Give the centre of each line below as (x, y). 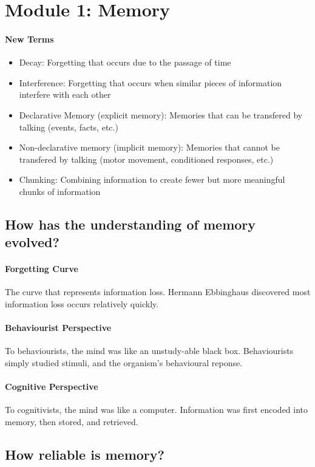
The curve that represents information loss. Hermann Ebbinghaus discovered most (158, 292)
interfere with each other (65, 94)
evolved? (32, 242)
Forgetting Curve (42, 269)
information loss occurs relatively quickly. (82, 304)
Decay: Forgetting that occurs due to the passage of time (125, 62)
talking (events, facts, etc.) (69, 127)
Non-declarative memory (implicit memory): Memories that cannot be (149, 147)
